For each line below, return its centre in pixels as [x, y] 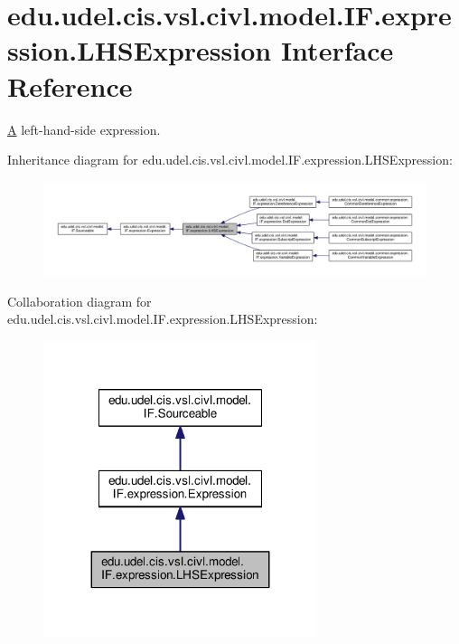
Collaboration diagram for [80, 301]
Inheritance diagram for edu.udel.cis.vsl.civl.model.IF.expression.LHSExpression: [230, 160]
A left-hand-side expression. [84, 129]
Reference [70, 85]
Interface [337, 50]
